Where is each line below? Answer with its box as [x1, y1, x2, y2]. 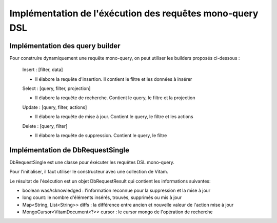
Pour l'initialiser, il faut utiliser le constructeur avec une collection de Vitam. [9, 169, 169, 175]
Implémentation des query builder [9, 41, 121, 50]
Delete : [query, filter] [22, 123, 68, 129]
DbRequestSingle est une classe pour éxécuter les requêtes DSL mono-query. [9, 159, 174, 165]
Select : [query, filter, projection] [22, 85, 91, 92]
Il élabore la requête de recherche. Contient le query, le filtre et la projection [35, 95, 195, 101]
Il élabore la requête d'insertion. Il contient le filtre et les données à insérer [35, 76, 192, 82]
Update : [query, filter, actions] [22, 104, 87, 110]
